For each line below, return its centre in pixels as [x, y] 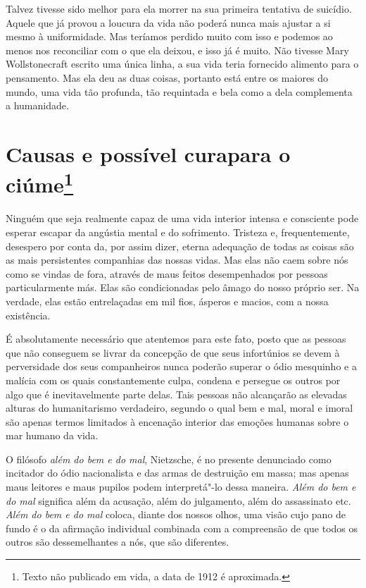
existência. [28, 315]
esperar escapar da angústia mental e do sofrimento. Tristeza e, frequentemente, [178, 232]
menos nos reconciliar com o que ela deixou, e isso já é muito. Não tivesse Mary [177, 50]
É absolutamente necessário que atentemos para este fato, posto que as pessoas [176, 339]
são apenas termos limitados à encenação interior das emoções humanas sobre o [177, 421]
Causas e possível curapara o [148, 153]
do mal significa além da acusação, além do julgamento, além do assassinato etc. [178, 500]
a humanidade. [37, 105]
